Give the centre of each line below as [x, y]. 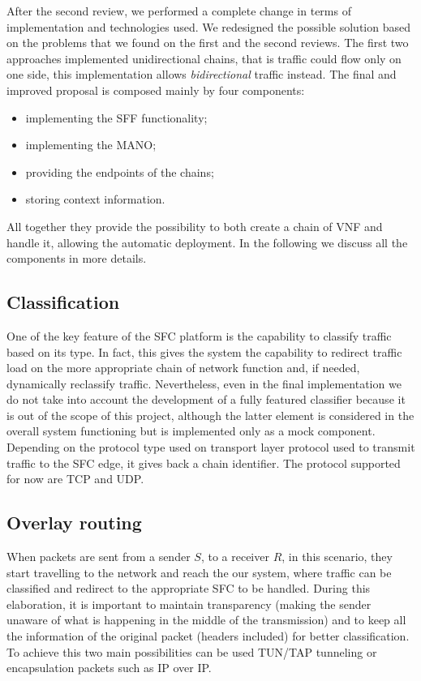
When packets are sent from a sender [99, 557]
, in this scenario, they [337, 557]
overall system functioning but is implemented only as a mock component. [191, 431]
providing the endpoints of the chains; [120, 171]
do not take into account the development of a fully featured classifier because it [206, 399]
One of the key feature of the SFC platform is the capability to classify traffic [199, 335]
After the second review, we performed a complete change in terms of [179, 11]
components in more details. [77, 258]
